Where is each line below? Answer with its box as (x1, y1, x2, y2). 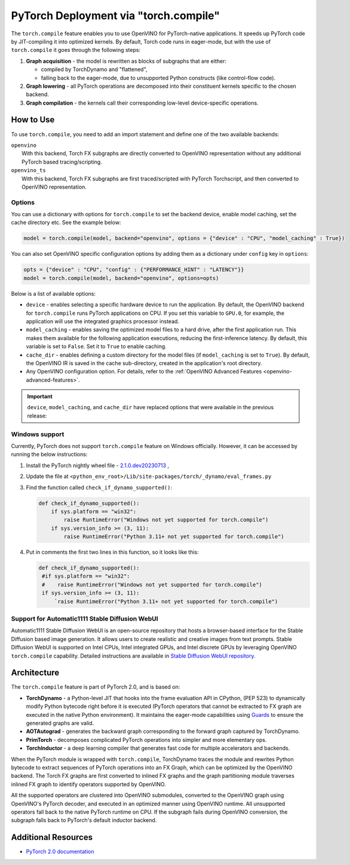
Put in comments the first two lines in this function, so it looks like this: (26, 548, 199, 556)
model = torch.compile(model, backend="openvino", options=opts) (23, 275, 219, 281)
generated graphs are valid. (26, 720, 94, 727)
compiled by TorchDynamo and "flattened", (41, 66, 148, 73)
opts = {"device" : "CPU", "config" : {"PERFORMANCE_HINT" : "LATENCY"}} (23, 266, 244, 273)
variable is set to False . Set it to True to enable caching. (26, 343, 167, 350)
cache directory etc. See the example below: (11, 219, 121, 226)
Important (27, 393, 53, 400)
